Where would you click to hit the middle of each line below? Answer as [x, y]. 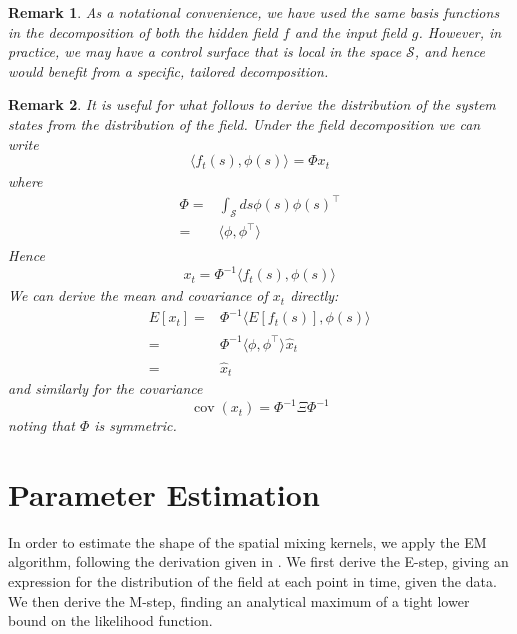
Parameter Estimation [164, 493]
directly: [314, 295]
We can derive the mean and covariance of [138, 295]
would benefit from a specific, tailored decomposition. [168, 70]
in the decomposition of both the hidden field [143, 31]
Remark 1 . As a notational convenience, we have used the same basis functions [254, 12]
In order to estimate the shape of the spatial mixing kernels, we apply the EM [247, 541]
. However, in [460, 31]
